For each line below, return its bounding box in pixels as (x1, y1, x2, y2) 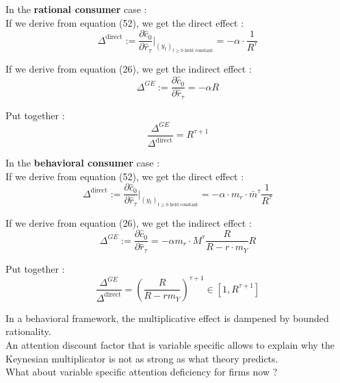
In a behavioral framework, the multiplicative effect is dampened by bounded (5, 310, 329, 325)
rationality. (5, 324, 51, 338)
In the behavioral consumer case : (5, 156, 160, 170)
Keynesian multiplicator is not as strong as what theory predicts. (5, 351, 278, 365)
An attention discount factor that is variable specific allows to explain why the (5, 337, 335, 351)
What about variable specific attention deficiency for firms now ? (5, 365, 278, 379)
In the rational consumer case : (5, 2, 147, 16)
